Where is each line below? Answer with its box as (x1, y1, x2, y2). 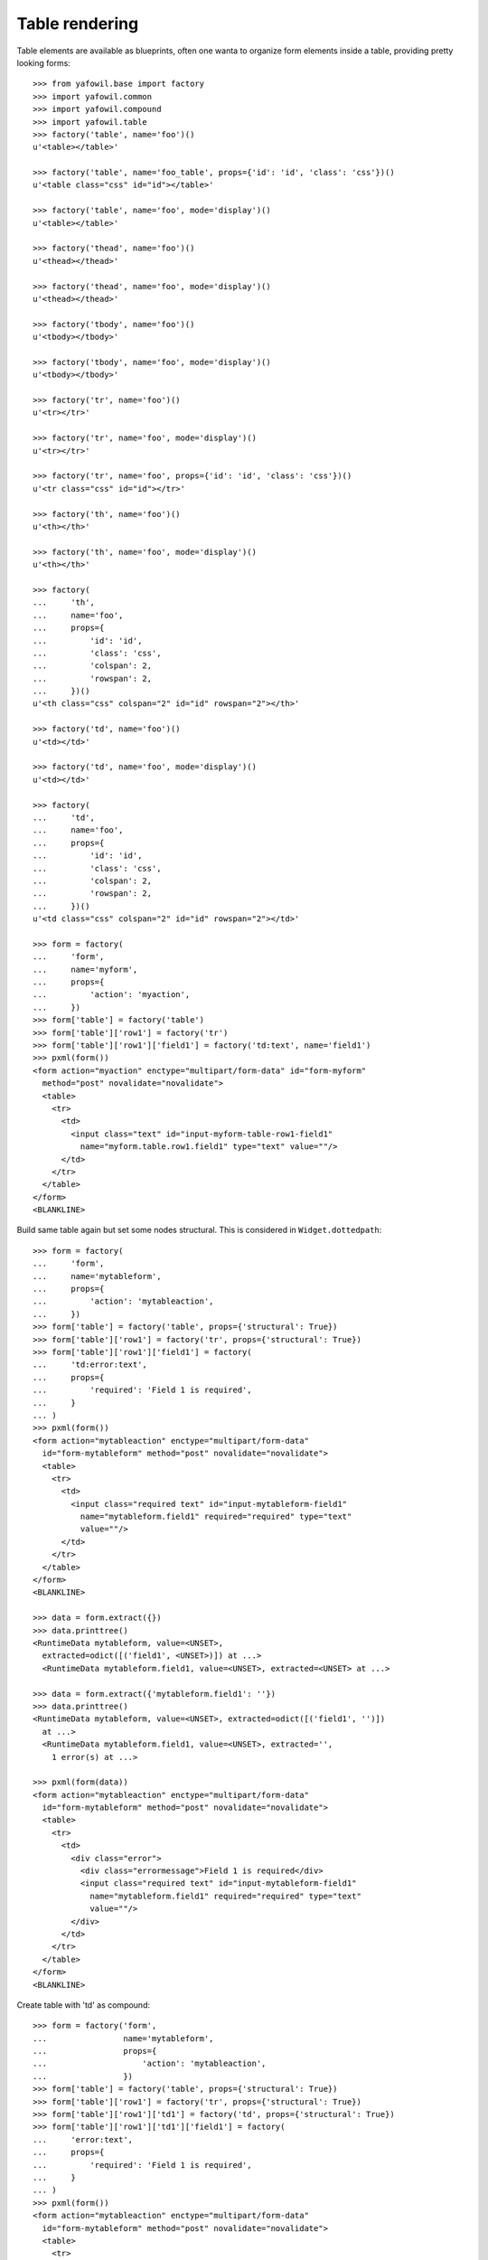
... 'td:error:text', (33, 1360, 148, 1370)
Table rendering (16, 14, 139, 33)
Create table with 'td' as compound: (16, 1999, 151, 2010)
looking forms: (16, 57, 71, 68)
